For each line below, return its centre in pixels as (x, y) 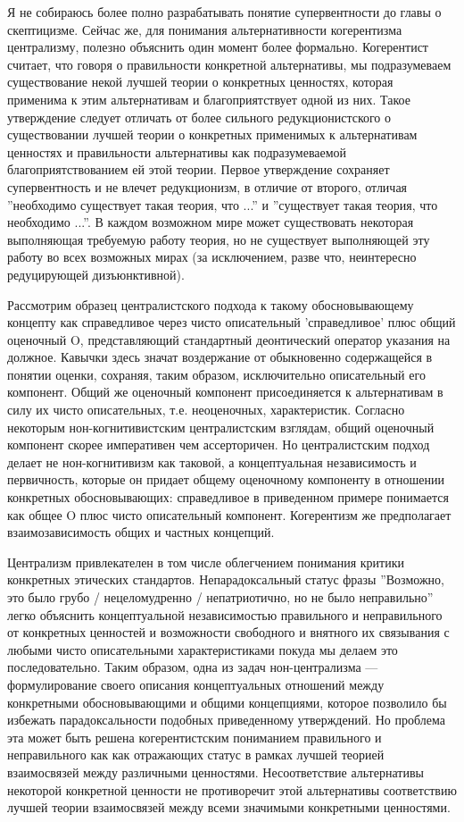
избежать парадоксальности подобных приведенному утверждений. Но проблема (226, 720)
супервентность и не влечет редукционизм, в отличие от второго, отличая (207, 186)
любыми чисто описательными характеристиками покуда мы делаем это (203, 649)
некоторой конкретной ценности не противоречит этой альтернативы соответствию (232, 789)
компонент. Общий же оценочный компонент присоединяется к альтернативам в (225, 392)
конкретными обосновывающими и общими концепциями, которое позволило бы (227, 702)
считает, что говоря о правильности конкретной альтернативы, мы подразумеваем (229, 64)
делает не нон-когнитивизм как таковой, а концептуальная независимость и (212, 461)
